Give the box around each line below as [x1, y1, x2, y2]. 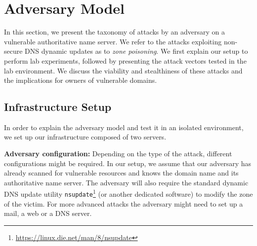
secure [4, 46, 23, 56]
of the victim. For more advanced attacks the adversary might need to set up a [4, 198, 243, 209]
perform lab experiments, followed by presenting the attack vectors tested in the [4, 55, 247, 66]
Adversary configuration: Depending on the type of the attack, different [4, 148, 232, 159]
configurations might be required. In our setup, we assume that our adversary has [4, 158, 252, 168]
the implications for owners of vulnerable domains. [4, 75, 157, 85]
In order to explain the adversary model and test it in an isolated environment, [4, 122, 244, 132]
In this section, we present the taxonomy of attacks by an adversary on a [4, 27, 225, 37]
